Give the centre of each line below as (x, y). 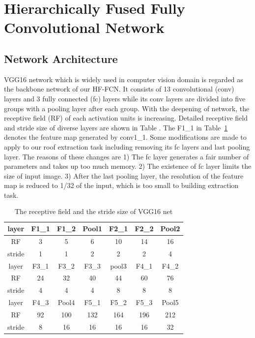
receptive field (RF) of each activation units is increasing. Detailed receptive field (126, 118)
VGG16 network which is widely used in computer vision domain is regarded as (124, 79)
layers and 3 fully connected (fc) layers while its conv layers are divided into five (125, 98)
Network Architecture (61, 58)
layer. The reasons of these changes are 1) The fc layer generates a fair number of (127, 156)
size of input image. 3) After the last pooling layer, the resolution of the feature (124, 175)
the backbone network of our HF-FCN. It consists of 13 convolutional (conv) (119, 89)
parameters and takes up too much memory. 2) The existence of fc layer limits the (128, 166)
